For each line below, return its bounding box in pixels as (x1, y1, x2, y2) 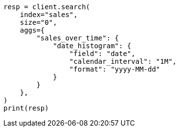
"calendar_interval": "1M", (69, 57, 177, 65)
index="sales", (20, 11, 78, 19)
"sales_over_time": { (36, 34, 119, 42)
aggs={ (20, 26, 45, 34)
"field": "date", (69, 50, 135, 57)
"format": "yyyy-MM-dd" (69, 65, 160, 73)
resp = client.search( (3, 3, 90, 11)
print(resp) (3, 104, 49, 112)
